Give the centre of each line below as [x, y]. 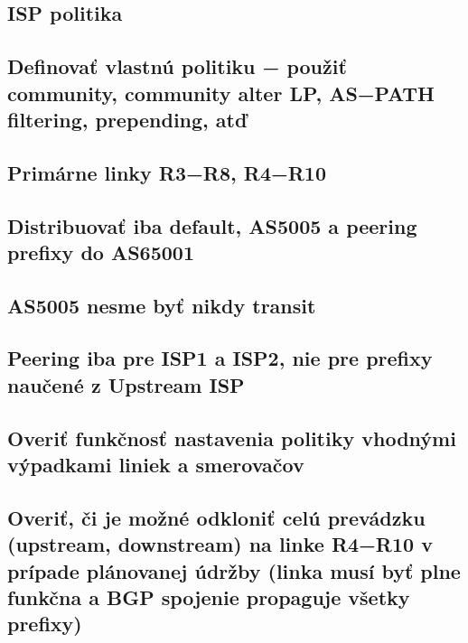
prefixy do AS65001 [101, 252]
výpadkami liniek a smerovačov [156, 465]
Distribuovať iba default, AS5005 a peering [212, 225]
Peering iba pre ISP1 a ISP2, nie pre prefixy [220, 358]
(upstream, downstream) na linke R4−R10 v [220, 544]
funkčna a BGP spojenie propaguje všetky [209, 596]
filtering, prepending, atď [127, 119]
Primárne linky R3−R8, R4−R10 [167, 172]
